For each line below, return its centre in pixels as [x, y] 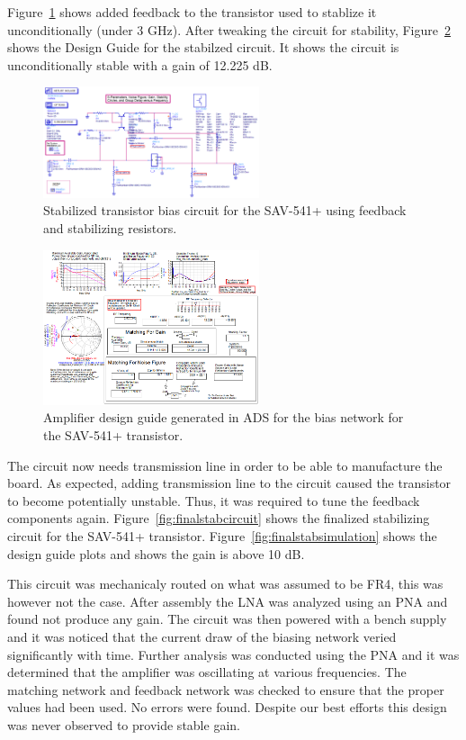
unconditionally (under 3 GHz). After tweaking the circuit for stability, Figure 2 [229, 29]
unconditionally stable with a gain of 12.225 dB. [140, 64]
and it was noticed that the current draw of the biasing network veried [202, 636]
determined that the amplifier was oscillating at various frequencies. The [207, 672]
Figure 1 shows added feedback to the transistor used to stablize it [192, 12]
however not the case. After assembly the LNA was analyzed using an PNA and [228, 601]
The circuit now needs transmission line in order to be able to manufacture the [225, 465]
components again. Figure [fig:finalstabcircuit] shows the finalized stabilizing [219, 518]
